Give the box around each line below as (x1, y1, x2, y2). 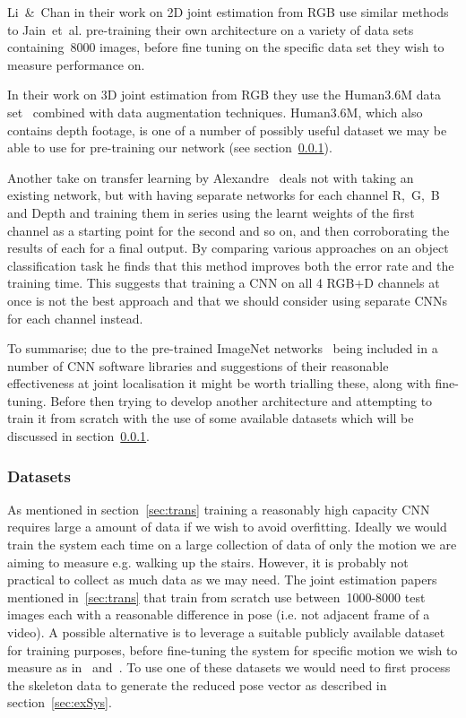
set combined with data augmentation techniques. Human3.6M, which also (7, 102, 423, 121)
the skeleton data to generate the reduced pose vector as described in (7, 675, 387, 694)
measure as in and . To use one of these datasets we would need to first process (7, 658, 451, 677)
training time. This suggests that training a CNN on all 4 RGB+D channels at (7, 273, 440, 292)
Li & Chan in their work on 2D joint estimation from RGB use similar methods (7, 3, 449, 21)
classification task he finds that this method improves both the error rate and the (7, 255, 454, 274)
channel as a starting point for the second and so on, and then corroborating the (7, 221, 450, 239)
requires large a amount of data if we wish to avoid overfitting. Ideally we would (7, 517, 447, 536)
